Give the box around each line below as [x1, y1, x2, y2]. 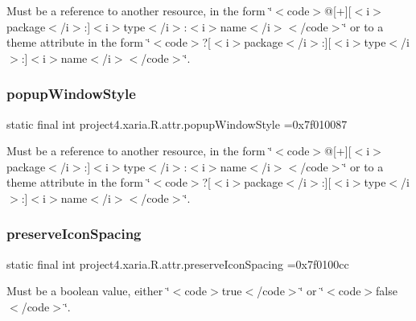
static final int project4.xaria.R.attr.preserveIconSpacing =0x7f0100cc [6, 255, 349, 272]
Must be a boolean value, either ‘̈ [6, 282, 170, 299]
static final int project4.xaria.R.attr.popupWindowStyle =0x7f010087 [6, 115, 348, 132]
